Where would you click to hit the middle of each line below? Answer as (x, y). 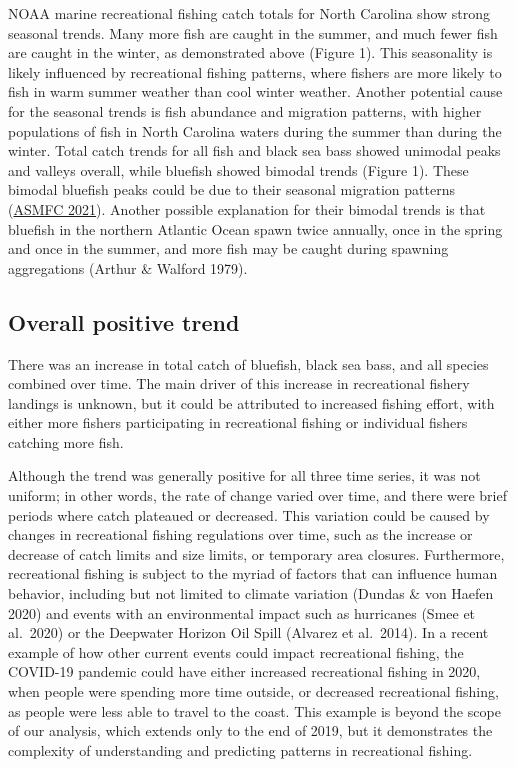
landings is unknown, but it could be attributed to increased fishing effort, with (251, 402)
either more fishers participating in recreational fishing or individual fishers (238, 422)
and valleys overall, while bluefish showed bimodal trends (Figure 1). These (238, 169)
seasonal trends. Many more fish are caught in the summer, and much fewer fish (253, 32)
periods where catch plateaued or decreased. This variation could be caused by (249, 514)
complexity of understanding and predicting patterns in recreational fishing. (240, 749)
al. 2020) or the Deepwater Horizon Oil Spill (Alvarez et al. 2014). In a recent (248, 632)
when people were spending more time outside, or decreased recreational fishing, (253, 691)
